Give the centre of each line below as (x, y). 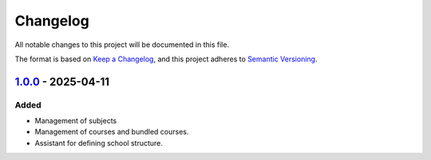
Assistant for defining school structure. (99, 142)
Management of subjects (76, 121)
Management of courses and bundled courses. (112, 132)
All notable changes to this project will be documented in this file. (122, 45)
